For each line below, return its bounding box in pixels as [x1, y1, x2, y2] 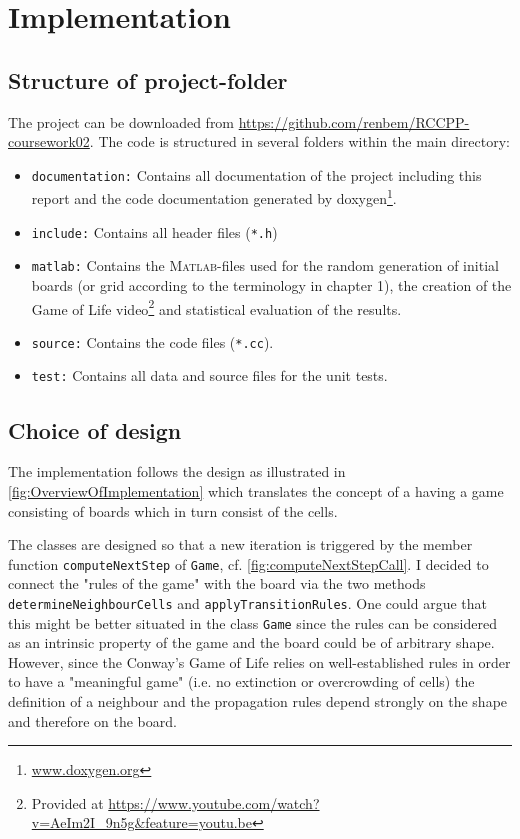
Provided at [31, 792, 104, 813]
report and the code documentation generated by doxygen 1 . [31, 185, 397, 209]
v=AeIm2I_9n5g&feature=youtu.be [31, 812, 252, 833]
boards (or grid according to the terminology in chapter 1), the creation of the [31, 274, 512, 295]
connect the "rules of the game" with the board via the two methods [8, 573, 426, 594]
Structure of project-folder [8, 64, 288, 95]
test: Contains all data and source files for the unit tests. [31, 365, 388, 386]
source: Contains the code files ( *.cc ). [31, 331, 274, 352]
